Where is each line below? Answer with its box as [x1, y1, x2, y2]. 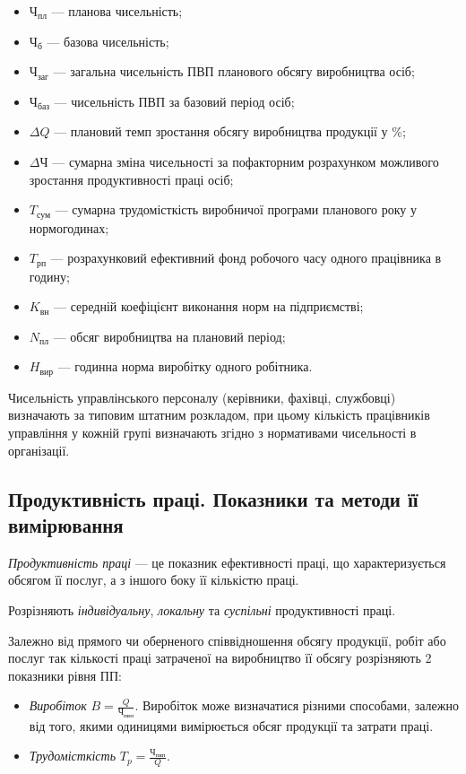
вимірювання [8, 511, 124, 539]
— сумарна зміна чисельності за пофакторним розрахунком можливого [52, 152, 439, 170]
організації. [8, 440, 70, 459]
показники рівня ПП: [8, 665, 122, 684]
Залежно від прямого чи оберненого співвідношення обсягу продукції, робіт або [8, 631, 446, 649]
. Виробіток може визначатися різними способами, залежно [134, 696, 459, 715]
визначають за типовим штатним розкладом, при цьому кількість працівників [8, 405, 430, 424]
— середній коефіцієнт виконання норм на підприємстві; [54, 297, 364, 316]
